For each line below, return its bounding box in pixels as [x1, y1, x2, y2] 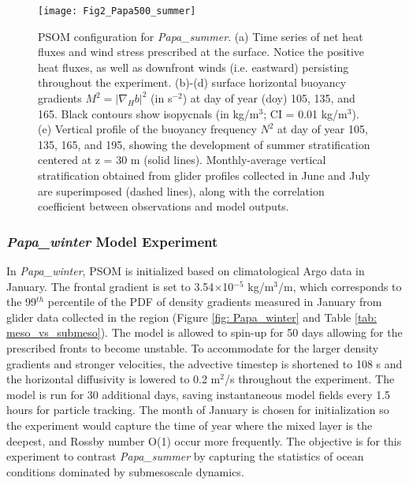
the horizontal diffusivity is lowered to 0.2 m [6, 371, 221, 387]
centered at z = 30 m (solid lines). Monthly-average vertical [38, 151, 326, 168]
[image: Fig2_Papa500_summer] [38, 6, 196, 17]
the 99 [6, 293, 37, 310]
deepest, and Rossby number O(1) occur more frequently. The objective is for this [6, 432, 402, 449]
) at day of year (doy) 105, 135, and [182, 90, 355, 106]
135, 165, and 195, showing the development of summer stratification [38, 136, 370, 152]
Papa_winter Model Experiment [6, 231, 218, 251]
